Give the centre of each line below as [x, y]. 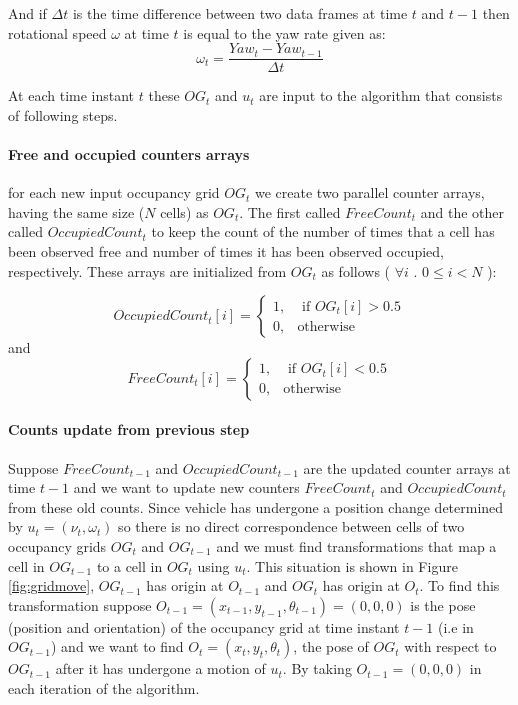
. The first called [290, 211]
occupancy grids [57, 545]
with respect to [450, 646]
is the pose [443, 604]
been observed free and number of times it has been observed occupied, [226, 251]
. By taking [317, 668]
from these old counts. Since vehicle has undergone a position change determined [256, 506]
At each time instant [71, 95]
